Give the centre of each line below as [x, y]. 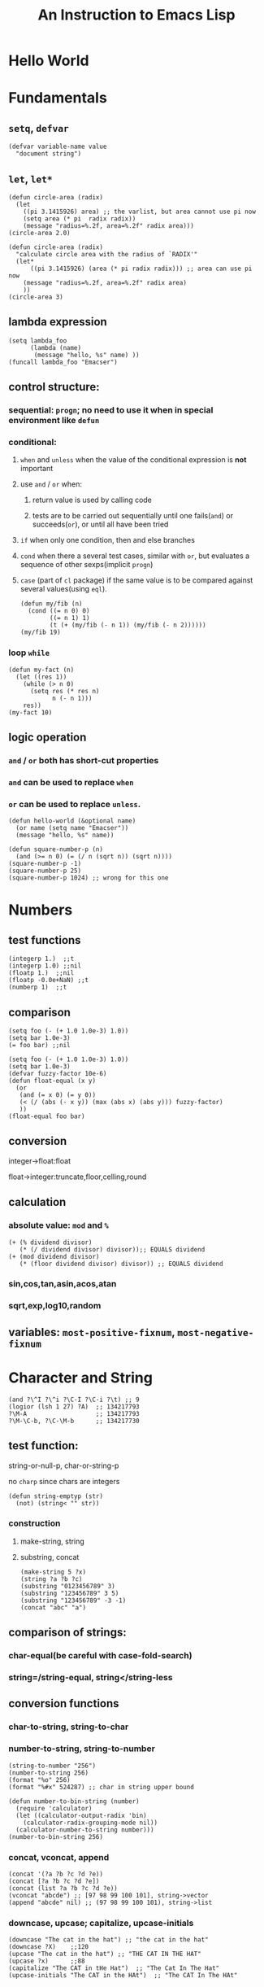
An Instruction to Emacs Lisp [136, 15]
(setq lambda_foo [38, 341]
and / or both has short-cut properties [84, 761]
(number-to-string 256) [49, 1773]
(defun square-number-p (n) [56, 849]
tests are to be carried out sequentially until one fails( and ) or [133, 516]
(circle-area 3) [36, 297]
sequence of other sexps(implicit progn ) [87, 565]
